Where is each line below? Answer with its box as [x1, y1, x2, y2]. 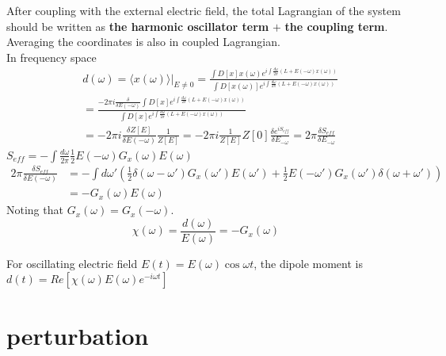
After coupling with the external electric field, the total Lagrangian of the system [6, 2, 401, 18]
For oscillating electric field [6, 255, 138, 271]
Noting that [6, 201, 63, 218]
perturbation [6, 319, 149, 351]
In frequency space [6, 48, 97, 65]
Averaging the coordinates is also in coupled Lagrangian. [6, 33, 280, 50]
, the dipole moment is [253, 255, 363, 271]
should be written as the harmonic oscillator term [6, 17, 269, 34]
